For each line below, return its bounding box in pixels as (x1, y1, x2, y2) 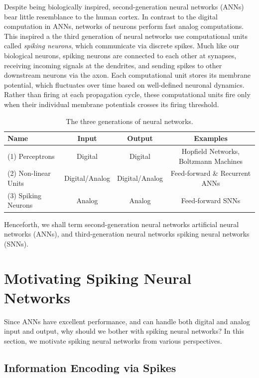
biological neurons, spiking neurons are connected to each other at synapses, (4, 50, 237, 60)
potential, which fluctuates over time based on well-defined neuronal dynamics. (4, 79, 245, 90)
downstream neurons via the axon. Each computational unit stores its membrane (4, 70, 251, 80)
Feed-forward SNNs (181, 195, 241, 205)
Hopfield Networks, (181, 145, 240, 156)
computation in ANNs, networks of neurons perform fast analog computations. (4, 21, 244, 31)
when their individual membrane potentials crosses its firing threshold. (4, 99, 219, 109)
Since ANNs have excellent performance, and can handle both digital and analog (4, 316, 250, 326)
